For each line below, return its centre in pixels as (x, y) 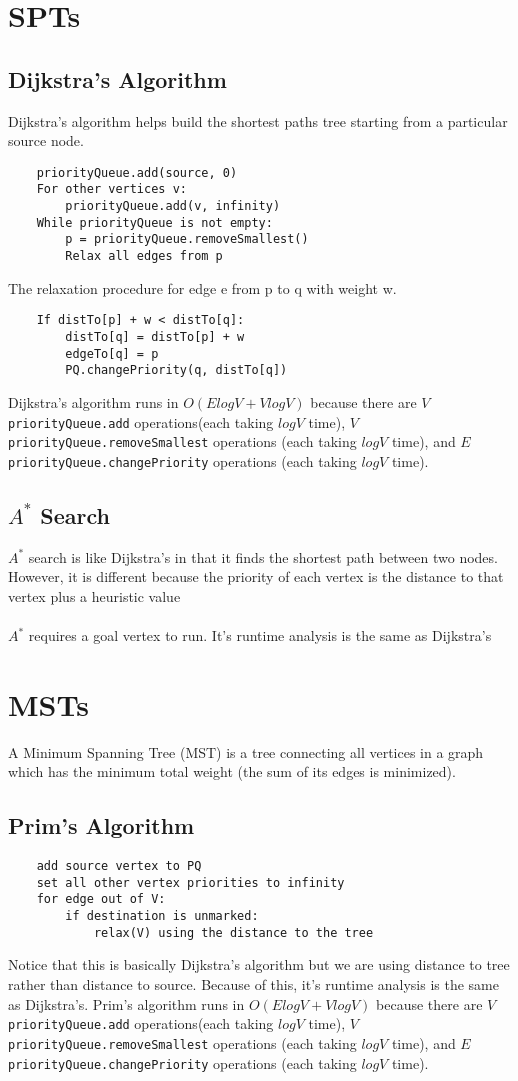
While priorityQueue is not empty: (154, 222)
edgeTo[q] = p (112, 353)
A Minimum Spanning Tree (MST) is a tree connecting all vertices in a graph (246, 751)
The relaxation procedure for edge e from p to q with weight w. (202, 287)
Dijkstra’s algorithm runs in (93, 401)
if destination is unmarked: (162, 916)
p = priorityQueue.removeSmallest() (187, 239)
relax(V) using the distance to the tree (233, 932)
